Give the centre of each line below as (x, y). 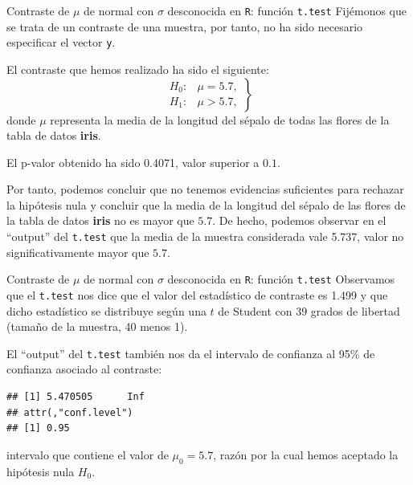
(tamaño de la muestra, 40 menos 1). (97, 326)
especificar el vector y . (61, 42)
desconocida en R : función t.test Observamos (281, 279)
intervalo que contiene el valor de (88, 454)
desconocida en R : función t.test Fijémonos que (287, 10)
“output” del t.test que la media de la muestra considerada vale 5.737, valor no (205, 236)
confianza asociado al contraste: (84, 369)
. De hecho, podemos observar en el (299, 220)
